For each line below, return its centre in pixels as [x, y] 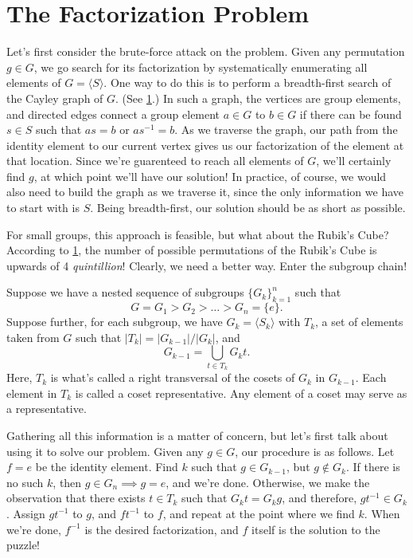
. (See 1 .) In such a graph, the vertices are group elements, [258, 98]
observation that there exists [76, 498]
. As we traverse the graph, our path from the [286, 130]
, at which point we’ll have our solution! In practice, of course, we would [210, 176]
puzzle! [23, 545]
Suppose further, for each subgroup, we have [115, 322]
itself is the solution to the [316, 529]
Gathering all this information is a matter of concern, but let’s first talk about [197, 435]
